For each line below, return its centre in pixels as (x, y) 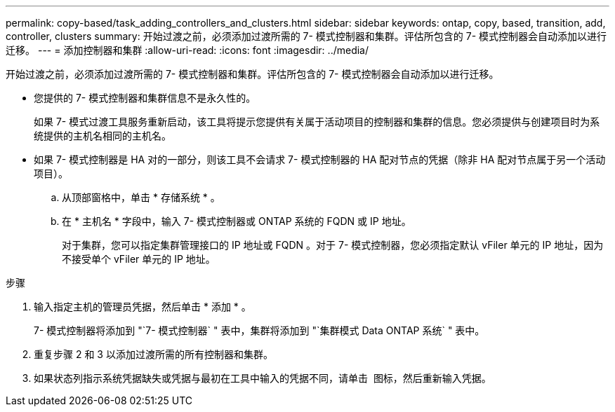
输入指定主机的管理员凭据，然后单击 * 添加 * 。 (143, 307)
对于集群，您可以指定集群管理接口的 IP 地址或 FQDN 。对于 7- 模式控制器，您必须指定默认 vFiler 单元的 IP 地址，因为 (333, 245)
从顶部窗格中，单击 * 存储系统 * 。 (141, 197)
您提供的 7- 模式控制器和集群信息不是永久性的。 (145, 98)
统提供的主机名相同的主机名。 (102, 136)
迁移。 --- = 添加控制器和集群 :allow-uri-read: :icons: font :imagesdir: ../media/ (187, 50)
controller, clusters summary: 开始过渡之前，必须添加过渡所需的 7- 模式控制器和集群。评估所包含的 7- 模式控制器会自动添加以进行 (306, 36)
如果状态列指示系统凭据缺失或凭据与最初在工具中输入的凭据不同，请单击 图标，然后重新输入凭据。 (263, 378)
